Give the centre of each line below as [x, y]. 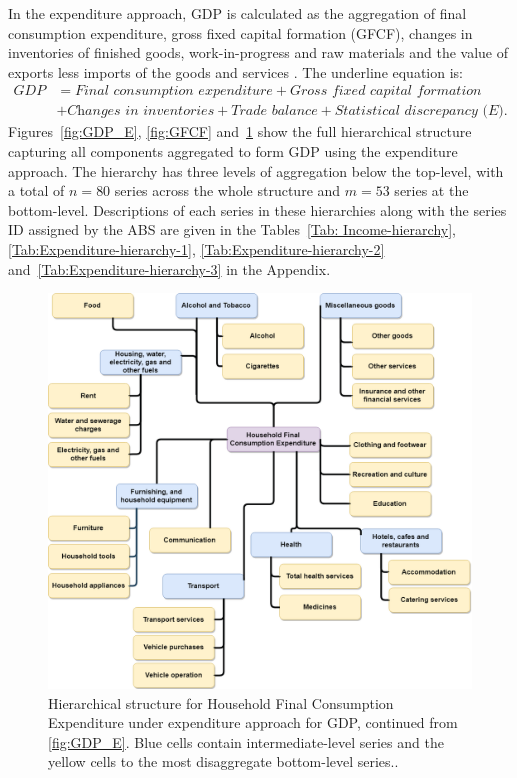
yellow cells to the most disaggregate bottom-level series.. [223, 761]
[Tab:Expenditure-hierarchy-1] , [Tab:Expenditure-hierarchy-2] [196, 249]
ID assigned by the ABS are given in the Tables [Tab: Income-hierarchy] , [232, 229]
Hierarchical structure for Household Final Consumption [221, 702]
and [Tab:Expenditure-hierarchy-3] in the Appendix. [169, 268]
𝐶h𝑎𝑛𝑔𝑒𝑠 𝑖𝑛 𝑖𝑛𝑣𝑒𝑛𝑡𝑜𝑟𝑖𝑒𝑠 [141, 111]
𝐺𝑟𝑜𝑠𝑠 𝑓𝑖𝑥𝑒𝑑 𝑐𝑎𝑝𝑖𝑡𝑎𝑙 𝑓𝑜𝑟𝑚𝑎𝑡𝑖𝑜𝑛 [386, 91]
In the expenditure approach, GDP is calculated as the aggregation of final [237, 13]
